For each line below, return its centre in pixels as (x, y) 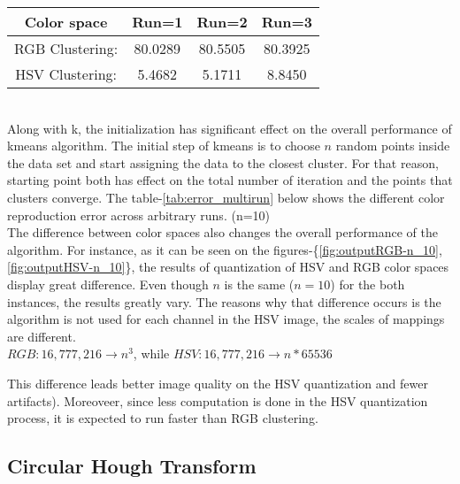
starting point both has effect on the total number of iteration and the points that (230, 180)
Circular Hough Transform (132, 466)
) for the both (368, 284)
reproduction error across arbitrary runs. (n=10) (139, 215)
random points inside (393, 146)
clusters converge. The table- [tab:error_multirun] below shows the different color (226, 197)
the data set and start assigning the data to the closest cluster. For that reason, (223, 162)
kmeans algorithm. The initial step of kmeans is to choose (164, 146)
